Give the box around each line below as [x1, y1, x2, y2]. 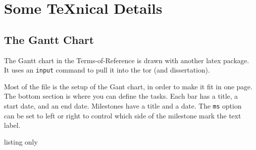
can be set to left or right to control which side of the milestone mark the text [4, 110, 241, 120]
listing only [4, 136, 38, 147]
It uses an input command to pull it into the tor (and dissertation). [4, 65, 210, 75]
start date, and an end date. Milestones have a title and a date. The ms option [4, 101, 242, 111]
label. [4, 120, 21, 130]
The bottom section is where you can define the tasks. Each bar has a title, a [4, 91, 238, 101]
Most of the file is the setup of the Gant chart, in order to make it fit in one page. [4, 81, 253, 91]
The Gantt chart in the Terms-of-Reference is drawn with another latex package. [4, 55, 249, 65]
